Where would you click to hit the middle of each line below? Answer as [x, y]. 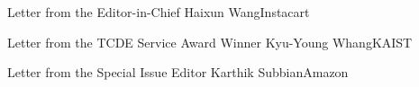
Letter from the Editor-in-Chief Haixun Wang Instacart [159, 12]
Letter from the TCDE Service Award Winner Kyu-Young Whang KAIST [210, 42]
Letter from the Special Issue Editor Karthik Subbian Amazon [178, 72]
